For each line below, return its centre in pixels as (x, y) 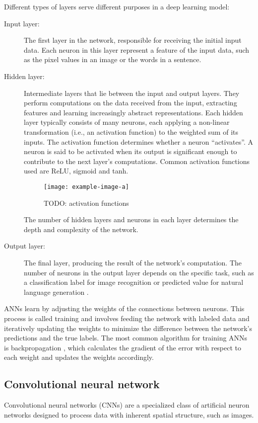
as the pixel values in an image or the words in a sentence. (113, 59)
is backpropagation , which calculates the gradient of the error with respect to (123, 347)
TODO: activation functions (86, 203)
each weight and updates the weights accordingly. (79, 357)
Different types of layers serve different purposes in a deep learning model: (117, 6)
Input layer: (22, 23)
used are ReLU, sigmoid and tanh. (76, 171)
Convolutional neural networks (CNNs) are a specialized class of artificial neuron (127, 405)
